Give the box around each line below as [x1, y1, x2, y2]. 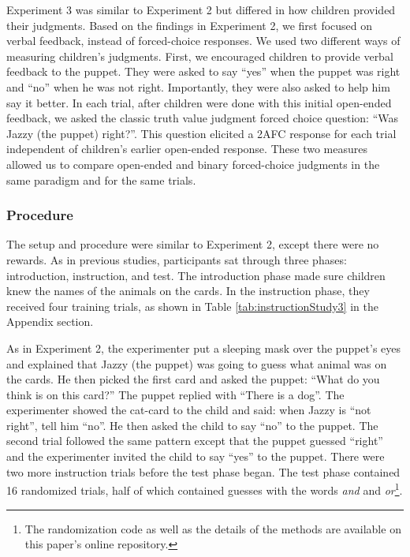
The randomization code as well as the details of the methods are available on [24, 520, 401, 536]
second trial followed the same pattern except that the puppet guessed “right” [6, 432, 383, 449]
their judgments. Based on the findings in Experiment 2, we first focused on [6, 17, 373, 33]
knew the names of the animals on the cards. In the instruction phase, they [6, 282, 370, 299]
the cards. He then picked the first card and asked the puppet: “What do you [6, 371, 380, 387]
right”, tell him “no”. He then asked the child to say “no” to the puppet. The [6, 417, 378, 433]
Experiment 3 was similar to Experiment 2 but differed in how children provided [6, 2, 396, 17]
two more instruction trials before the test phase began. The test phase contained [6, 463, 401, 480]
